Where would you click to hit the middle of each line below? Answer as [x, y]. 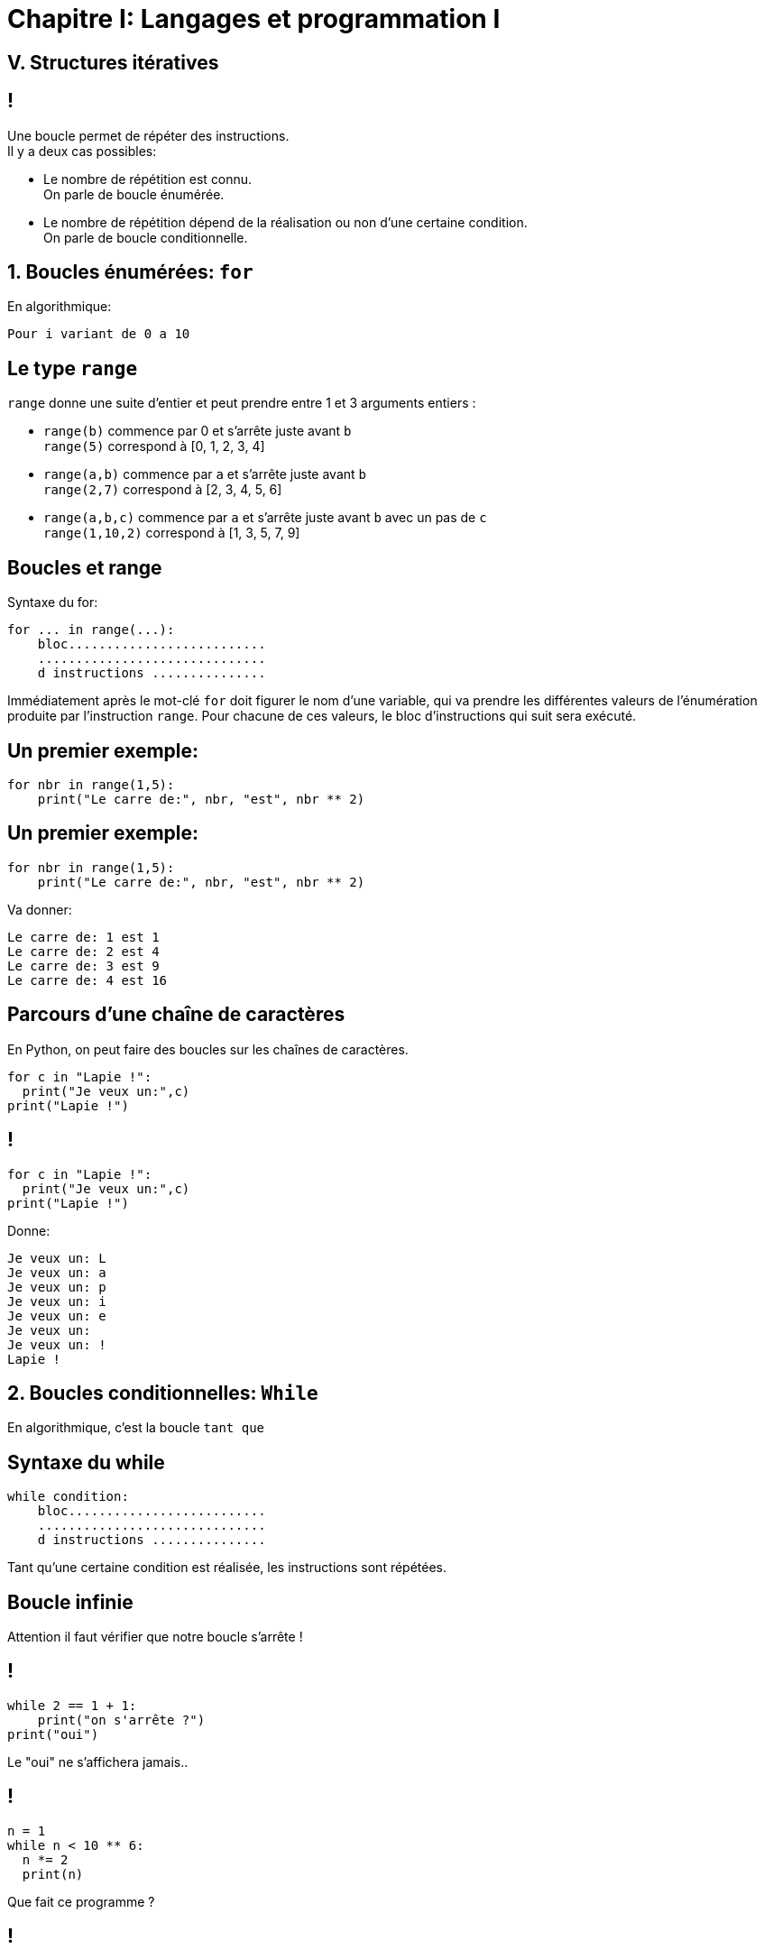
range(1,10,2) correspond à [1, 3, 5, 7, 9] [172, 533]
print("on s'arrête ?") [121, 1720]
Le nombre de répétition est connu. [148, 179]
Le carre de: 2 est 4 [83, 951]
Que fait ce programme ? [81, 1901]
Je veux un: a [57, 1272]
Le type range [73, 368]
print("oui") [53, 1734]
